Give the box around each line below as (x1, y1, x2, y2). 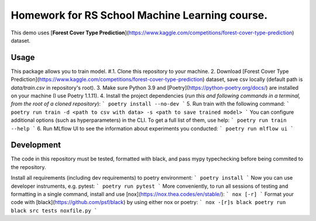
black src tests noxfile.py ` (11, 207, 98, 214)
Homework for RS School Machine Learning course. (11, 9, 268, 22)
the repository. (11, 163, 46, 170)
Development (11, 140, 61, 150)
